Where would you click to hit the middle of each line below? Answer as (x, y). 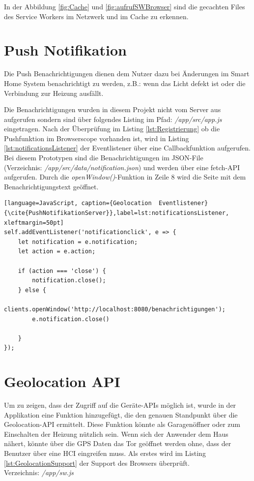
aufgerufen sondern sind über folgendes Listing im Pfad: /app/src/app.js (113, 119)
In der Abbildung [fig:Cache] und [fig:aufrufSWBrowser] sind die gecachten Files (125, 6)
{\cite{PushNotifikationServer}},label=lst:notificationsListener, (117, 213)
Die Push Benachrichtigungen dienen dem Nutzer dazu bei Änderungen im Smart (127, 74)
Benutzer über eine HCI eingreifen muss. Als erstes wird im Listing (105, 453)
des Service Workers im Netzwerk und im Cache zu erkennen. (96, 16)
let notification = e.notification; (78, 242)
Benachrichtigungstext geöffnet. (51, 186)
